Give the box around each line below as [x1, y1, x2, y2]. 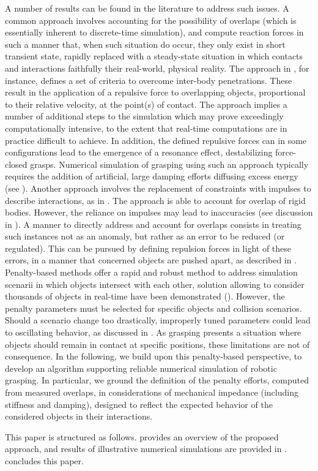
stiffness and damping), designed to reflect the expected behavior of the [5, 398, 273, 410]
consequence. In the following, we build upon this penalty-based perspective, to [5, 350, 302, 363]
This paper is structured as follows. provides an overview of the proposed [5, 430, 279, 443]
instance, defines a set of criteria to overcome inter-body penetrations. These [5, 73, 292, 86]
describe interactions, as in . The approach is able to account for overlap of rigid [5, 194, 306, 206]
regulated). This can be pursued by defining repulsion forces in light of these [5, 241, 292, 254]
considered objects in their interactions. [5, 410, 153, 423]
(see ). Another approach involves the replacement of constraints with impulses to [5, 181, 311, 194]
